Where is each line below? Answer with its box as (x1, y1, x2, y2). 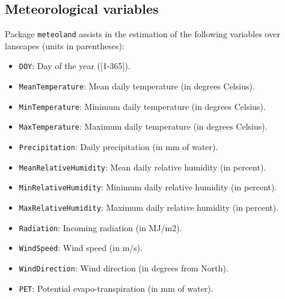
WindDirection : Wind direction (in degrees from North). (19, 262, 228, 274)
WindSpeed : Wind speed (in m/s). (19, 241, 143, 254)
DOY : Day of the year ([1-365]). (19, 59, 130, 72)
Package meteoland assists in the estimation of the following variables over (5, 28, 280, 40)
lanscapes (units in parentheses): (5, 39, 124, 52)
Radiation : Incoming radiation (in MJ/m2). (19, 221, 182, 234)
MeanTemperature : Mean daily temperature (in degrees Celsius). (19, 80, 255, 92)
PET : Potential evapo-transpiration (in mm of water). (19, 282, 213, 294)
